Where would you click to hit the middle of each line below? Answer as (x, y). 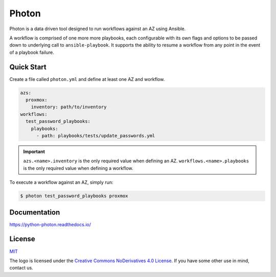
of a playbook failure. (32, 52)
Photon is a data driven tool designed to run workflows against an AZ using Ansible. (98, 29)
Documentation (35, 212)
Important (34, 152)
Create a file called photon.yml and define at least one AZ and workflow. (87, 79)
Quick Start (28, 67)
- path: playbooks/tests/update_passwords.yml (96, 135)
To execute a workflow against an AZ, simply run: (61, 182)
